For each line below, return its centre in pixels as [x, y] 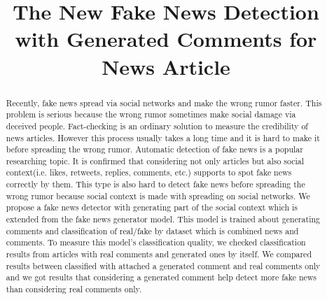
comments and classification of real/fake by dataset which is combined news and [152, 230]
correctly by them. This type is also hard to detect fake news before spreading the [155, 184]
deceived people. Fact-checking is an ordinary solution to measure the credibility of [157, 126]
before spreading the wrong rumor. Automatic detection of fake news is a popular [154, 149]
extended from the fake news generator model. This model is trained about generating [163, 219]
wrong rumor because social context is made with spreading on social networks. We [158, 195]
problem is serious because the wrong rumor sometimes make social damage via [151, 114]
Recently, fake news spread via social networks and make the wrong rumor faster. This [164, 102]
